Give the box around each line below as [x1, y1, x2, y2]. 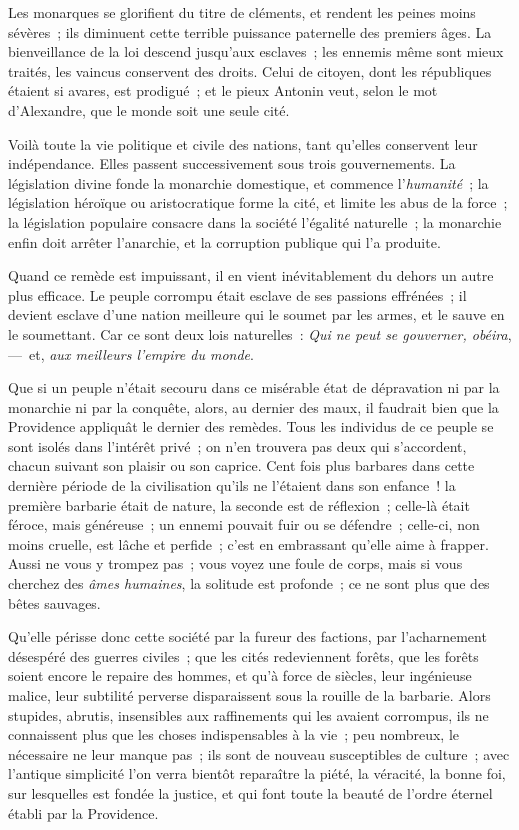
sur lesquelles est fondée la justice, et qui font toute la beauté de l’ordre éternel [8, 782, 493, 803]
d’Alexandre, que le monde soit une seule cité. [8, 99, 290, 120]
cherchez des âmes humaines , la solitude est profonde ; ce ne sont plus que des [8, 573, 490, 594]
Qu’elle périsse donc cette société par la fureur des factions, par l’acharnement [8, 626, 487, 647]
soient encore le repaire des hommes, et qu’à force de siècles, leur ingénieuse [8, 665, 472, 686]
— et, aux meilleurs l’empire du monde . [8, 343, 254, 364]
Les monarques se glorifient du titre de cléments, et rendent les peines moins [8, 2, 476, 22]
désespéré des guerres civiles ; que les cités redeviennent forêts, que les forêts [8, 645, 479, 666]
